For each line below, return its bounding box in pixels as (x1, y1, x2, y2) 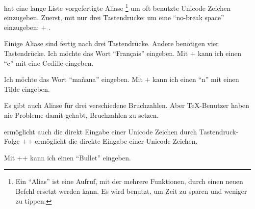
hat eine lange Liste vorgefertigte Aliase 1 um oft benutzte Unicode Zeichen (4, 1, 231, 13)
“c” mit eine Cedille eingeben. (4, 57, 94, 68)
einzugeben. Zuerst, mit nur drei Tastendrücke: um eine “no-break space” (4, 12, 224, 23)
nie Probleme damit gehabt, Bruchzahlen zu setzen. (4, 110, 159, 120)
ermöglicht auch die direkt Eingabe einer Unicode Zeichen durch (4, 126, 197, 136)
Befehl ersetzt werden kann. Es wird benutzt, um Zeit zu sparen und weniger (15, 185, 247, 196)
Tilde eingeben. (4, 83, 50, 94)
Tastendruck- (199, 126, 239, 136)
